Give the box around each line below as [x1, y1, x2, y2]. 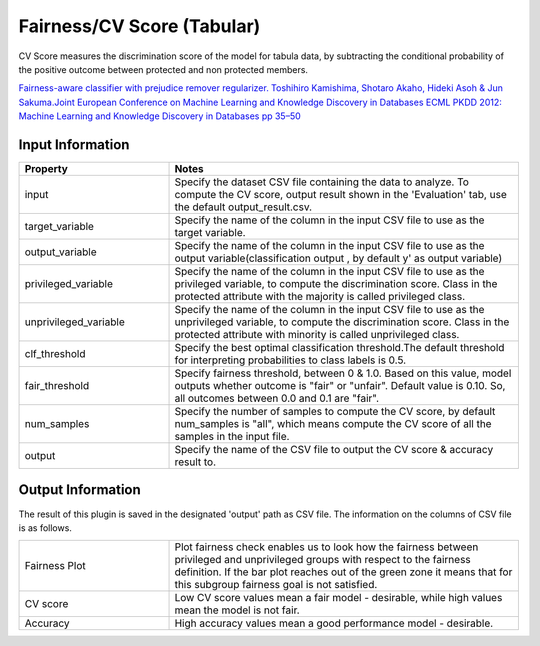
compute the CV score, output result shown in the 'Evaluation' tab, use [174, 188, 507, 202]
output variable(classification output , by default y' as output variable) [174, 251, 503, 265]
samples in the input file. [174, 430, 290, 444]
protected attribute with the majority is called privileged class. [174, 290, 466, 304]
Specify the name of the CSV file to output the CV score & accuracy [174, 443, 494, 457]
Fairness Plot [24, 559, 87, 573]
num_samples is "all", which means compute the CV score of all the [174, 417, 492, 431]
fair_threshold [24, 379, 90, 393]
